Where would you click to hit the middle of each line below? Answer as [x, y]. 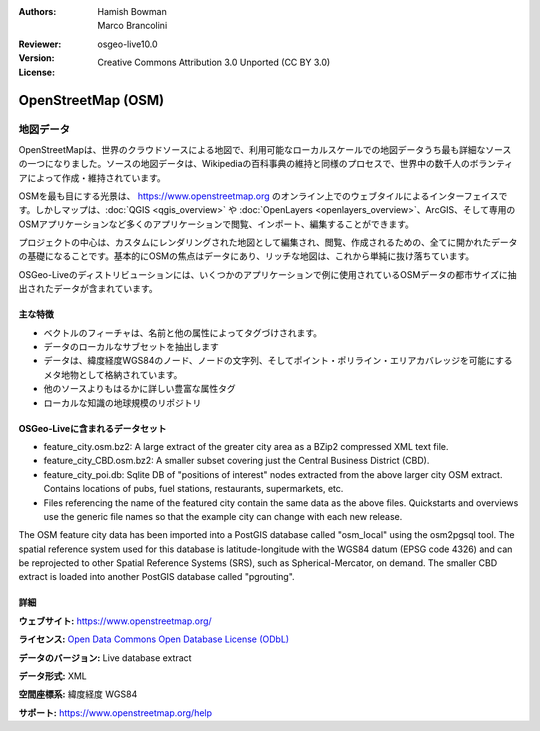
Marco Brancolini [132, 26]
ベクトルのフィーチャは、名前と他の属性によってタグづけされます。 [183, 332]
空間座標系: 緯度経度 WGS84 [78, 694]
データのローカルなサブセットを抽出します [131, 347]
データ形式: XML [52, 676]
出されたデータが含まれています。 [88, 289]
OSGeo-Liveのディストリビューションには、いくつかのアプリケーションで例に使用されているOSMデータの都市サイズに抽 [267, 274]
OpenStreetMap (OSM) [91, 100]
